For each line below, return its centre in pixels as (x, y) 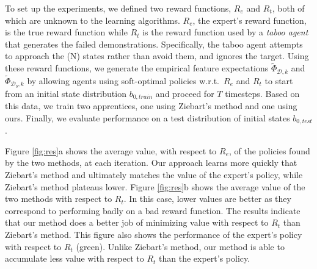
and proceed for (185, 93)
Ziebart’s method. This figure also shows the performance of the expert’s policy (154, 234)
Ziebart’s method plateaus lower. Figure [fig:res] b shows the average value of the (155, 186)
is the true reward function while (66, 32)
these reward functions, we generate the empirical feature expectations (137, 68)
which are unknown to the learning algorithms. (93, 20)
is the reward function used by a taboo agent (225, 32)
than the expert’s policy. (205, 258)
